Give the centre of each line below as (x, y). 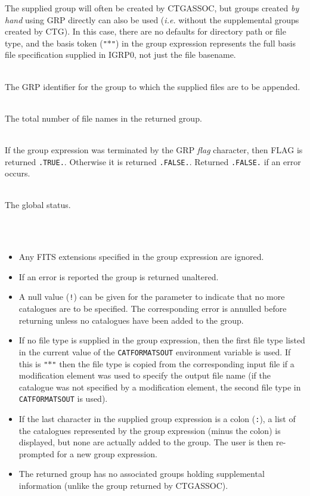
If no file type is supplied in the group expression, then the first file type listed (162, 340)
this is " (33, 363)
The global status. (38, 205)
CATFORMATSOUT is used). (63, 399)
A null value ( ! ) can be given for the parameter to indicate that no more (152, 297)
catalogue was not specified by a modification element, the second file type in (160, 387)
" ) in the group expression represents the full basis (204, 43)
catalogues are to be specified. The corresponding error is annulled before (153, 309)
